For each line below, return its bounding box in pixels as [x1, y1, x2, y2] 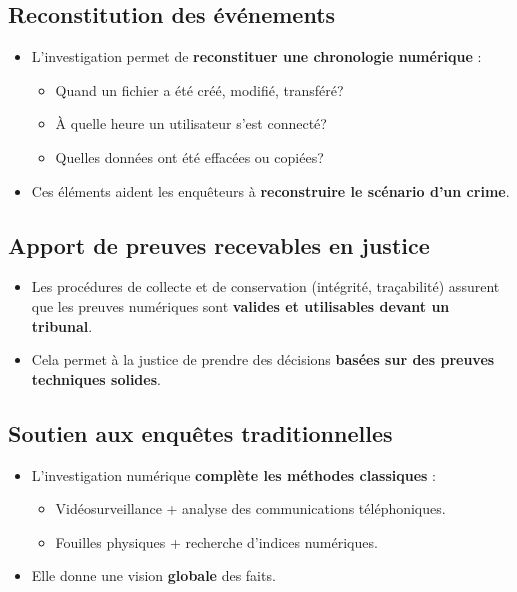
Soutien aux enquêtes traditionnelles [8, 417, 393, 448]
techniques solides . [31, 368, 161, 389]
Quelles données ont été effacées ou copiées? [55, 146, 324, 167]
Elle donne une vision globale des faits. [31, 565, 276, 586]
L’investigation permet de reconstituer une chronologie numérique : [31, 46, 482, 67]
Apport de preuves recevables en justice [8, 229, 430, 260]
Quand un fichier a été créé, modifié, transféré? [55, 79, 344, 100]
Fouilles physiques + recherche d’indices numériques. [55, 531, 378, 552]
